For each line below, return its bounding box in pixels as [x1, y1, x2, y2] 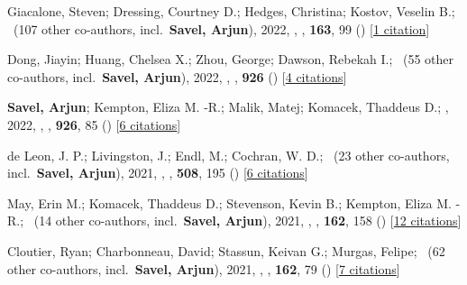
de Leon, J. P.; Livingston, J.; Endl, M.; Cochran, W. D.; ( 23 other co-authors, [7, 145, 450, 164]
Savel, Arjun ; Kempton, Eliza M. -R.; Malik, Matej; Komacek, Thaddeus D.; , [7, 97, 449, 116]
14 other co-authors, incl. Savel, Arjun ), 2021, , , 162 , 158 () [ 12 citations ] [39, 211, 462, 230]
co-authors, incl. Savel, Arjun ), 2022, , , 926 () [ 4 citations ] [7, 67, 347, 86]
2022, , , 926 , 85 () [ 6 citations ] [7, 115, 181, 133]
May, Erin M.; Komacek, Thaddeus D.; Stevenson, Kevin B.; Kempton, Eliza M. [7, 193, 452, 212]
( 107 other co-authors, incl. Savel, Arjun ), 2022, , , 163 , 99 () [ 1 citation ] [13, 19, 430, 38]
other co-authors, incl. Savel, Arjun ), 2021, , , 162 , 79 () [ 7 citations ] [7, 259, 400, 278]
